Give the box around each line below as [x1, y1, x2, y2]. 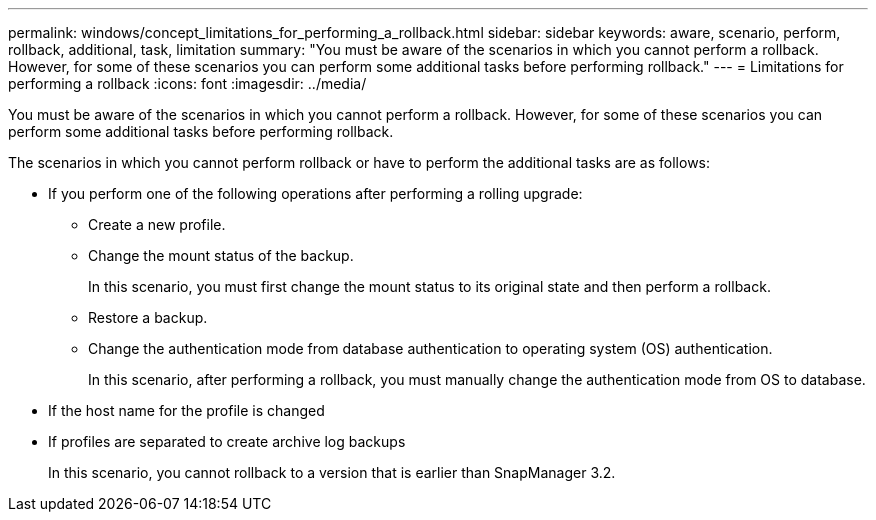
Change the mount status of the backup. [88, 247, 354, 264]
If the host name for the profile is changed [48, 402, 325, 419]
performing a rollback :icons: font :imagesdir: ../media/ [8, 75, 367, 92]
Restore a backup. [88, 309, 208, 326]
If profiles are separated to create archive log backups [48, 433, 406, 450]
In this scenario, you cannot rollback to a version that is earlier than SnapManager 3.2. [48, 464, 616, 481]
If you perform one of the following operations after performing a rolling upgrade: [48, 185, 583, 202]
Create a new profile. [88, 216, 226, 233]
